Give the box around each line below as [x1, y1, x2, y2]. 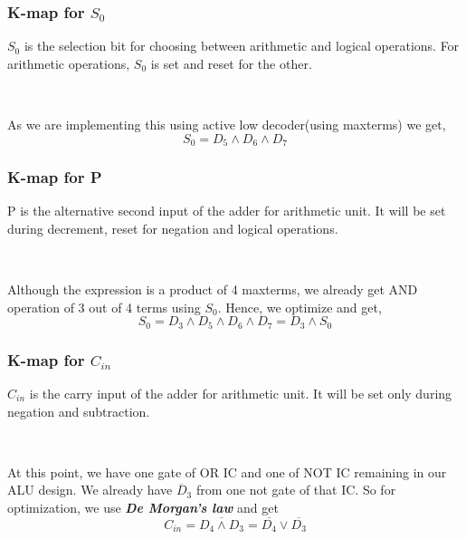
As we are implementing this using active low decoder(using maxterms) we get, [7, 115, 446, 133]
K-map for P [7, 165, 102, 188]
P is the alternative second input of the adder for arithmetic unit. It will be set [7, 201, 446, 220]
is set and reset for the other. [150, 53, 312, 72]
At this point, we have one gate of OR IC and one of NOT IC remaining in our [7, 462, 447, 481]
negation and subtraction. [7, 401, 150, 420]
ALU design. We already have [7, 480, 173, 499]
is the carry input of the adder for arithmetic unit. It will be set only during [29, 383, 452, 402]
